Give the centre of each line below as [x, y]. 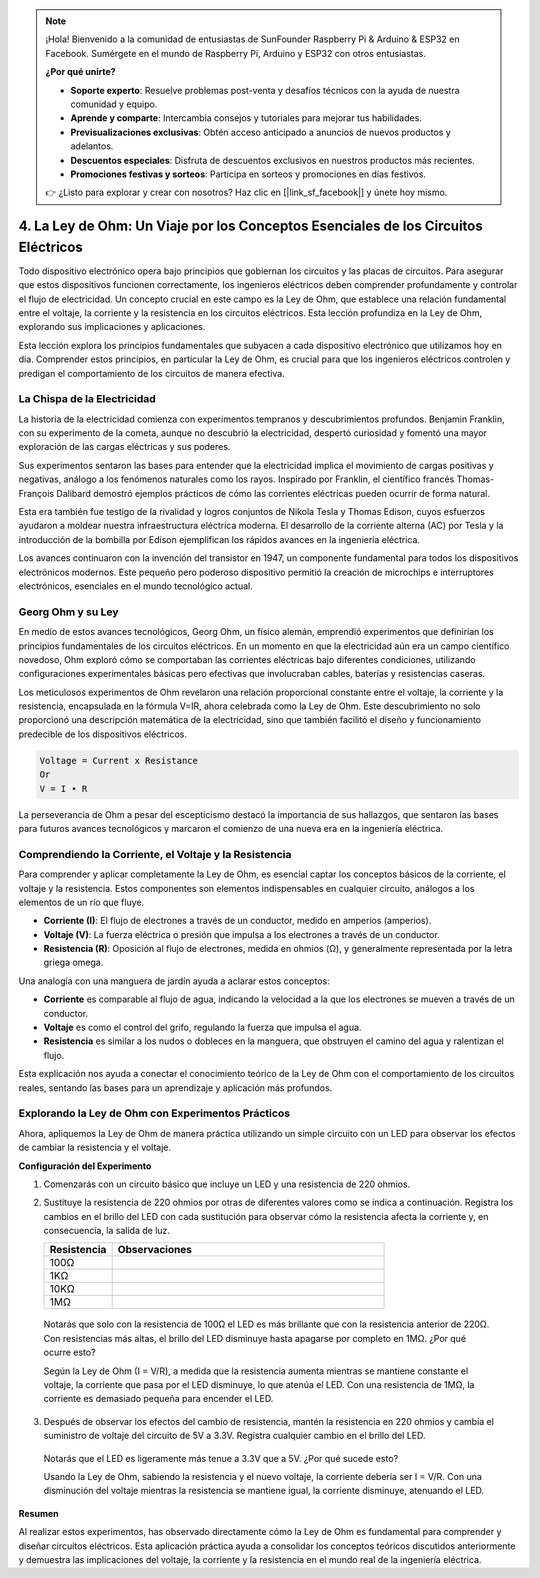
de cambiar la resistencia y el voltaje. [95, 1147]
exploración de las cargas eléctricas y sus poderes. [124, 447]
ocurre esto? [69, 1352]
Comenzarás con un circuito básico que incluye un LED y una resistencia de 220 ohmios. [227, 1184]
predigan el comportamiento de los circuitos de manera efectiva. [151, 373]
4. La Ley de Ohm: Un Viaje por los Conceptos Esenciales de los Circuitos [251, 226]
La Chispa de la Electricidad [87, 399]
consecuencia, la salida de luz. [106, 1231]
